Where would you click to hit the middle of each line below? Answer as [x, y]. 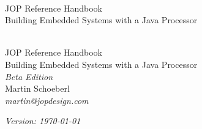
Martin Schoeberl [37, 88]
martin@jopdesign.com [47, 100]
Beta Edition [29, 76]
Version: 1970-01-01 [43, 121]
